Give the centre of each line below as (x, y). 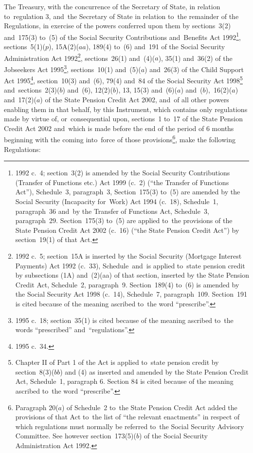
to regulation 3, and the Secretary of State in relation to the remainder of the (121, 16)
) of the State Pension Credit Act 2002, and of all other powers (135, 99)
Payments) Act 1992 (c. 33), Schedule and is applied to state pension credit (130, 265)
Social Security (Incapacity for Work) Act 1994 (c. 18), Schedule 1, (117, 201)
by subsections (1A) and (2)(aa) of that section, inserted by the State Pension (132, 275)
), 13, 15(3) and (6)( (147, 90)
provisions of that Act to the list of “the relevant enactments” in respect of (127, 417)
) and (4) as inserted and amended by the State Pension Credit (154, 371)
